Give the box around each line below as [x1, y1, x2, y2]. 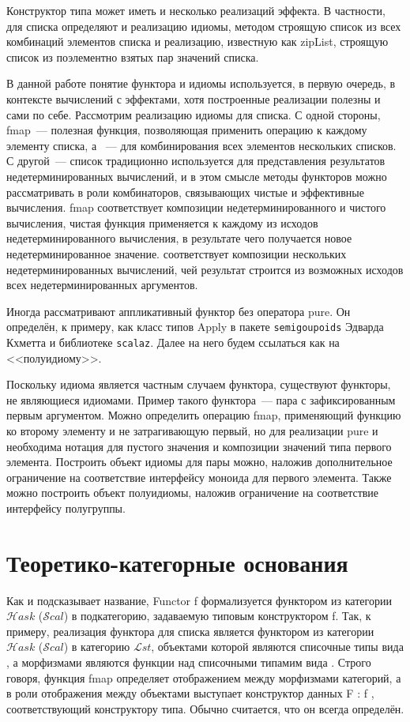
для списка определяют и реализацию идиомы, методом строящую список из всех [6, 17, 401, 34]
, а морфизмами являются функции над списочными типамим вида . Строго [6, 654, 371, 671]
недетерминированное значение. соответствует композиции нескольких [6, 245, 347, 261]
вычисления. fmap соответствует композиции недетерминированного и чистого [6, 199, 386, 216]
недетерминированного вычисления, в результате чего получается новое [6, 230, 352, 246]
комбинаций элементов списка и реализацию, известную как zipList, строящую [6, 33, 389, 50]
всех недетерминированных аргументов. [6, 276, 198, 293]
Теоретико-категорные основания [6, 546, 348, 578]
